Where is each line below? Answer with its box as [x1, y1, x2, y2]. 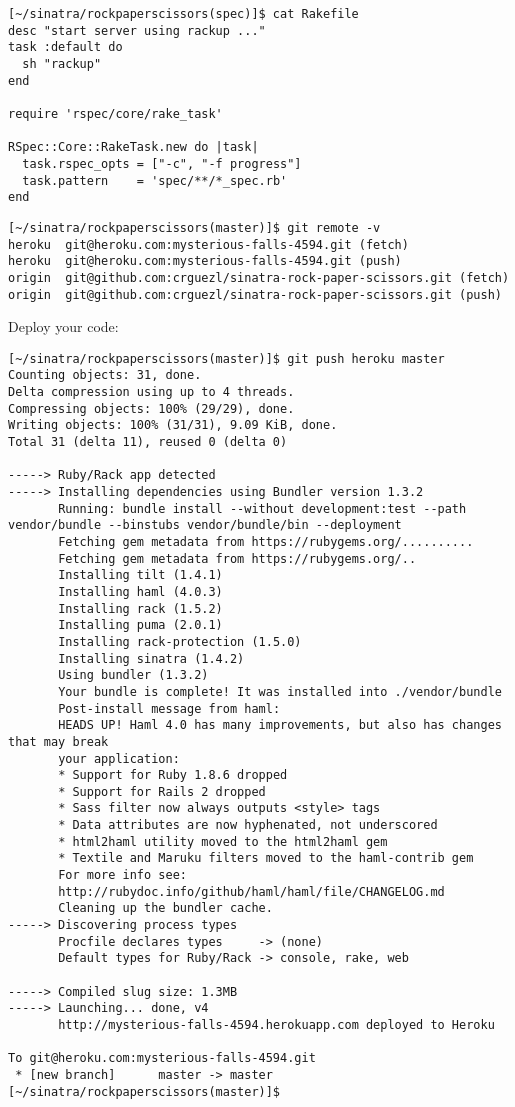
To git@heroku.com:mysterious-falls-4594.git [8, 1051, 316, 1066]
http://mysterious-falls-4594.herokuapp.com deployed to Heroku [58, 1018, 495, 1032]
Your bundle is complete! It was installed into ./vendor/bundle [58, 684, 502, 699]
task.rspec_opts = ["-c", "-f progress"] [22, 156, 302, 171]
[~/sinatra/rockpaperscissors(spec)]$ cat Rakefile [8, 7, 359, 21]
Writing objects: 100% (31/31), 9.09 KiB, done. [8, 418, 338, 433]
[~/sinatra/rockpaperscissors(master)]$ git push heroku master [8, 351, 445, 366]
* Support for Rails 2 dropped [58, 784, 266, 799]
